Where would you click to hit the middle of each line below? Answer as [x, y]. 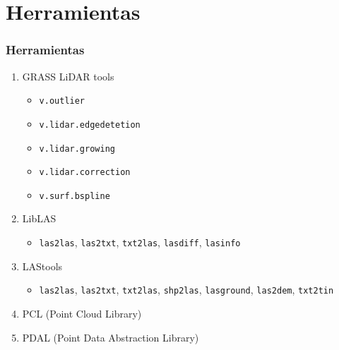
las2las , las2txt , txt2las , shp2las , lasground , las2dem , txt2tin [186, 290]
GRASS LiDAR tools [68, 76]
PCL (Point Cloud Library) [82, 313]
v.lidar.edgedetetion [90, 125]
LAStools [42, 266]
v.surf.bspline [75, 196]
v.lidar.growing [77, 149]
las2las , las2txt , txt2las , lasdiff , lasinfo [140, 242]
